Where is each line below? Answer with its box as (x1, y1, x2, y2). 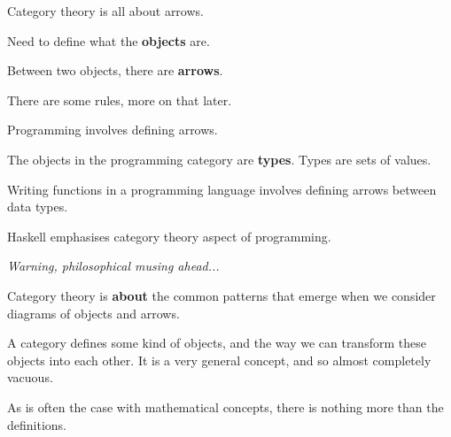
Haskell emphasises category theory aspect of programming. (7, 226, 331, 245)
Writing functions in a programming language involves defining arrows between (7, 180, 437, 198)
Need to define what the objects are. (7, 31, 210, 50)
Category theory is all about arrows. (7, 2, 204, 19)
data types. (7, 197, 68, 216)
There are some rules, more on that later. (7, 90, 232, 109)
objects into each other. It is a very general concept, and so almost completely (7, 350, 432, 369)
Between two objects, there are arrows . (7, 61, 223, 80)
